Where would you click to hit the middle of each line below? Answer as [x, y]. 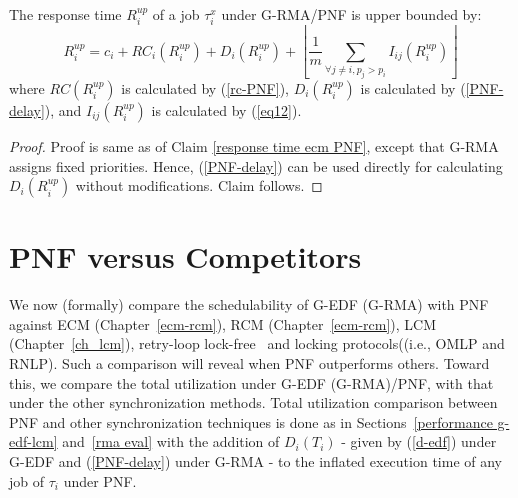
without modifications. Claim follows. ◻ [199, 185]
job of [27, 480]
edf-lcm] [33, 441]
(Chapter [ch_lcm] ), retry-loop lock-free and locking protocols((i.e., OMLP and [257, 343]
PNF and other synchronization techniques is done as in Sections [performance [251, 421]
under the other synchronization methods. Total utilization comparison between [253, 402]
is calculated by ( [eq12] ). [226, 109]
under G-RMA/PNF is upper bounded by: [351, 14]
